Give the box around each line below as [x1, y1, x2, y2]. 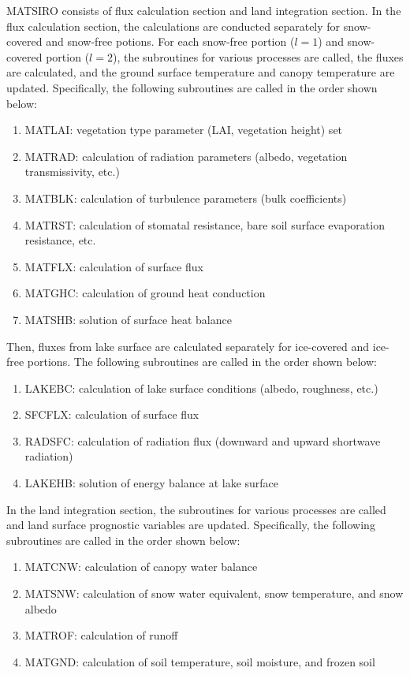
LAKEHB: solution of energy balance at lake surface [24, 475, 279, 491]
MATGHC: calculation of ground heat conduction [24, 285, 266, 301]
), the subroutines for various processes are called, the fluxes [112, 48, 404, 65]
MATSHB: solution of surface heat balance [24, 311, 232, 327]
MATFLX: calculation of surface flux [24, 258, 203, 274]
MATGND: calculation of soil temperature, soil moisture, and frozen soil [24, 653, 375, 669]
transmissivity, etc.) [24, 163, 120, 180]
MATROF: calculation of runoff [24, 627, 178, 643]
